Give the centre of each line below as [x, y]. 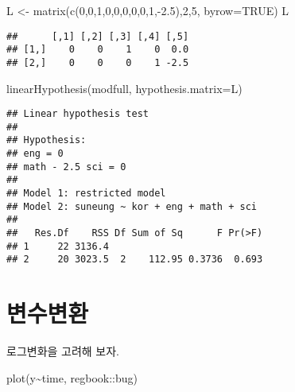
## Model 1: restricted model [86, 194]
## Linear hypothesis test [78, 114]
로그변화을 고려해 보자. [63, 351]
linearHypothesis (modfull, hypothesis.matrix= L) [124, 88]
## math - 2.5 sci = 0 [66, 167]
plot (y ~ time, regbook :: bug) [72, 377]
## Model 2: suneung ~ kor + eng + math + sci [132, 206]
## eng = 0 [35, 154]
